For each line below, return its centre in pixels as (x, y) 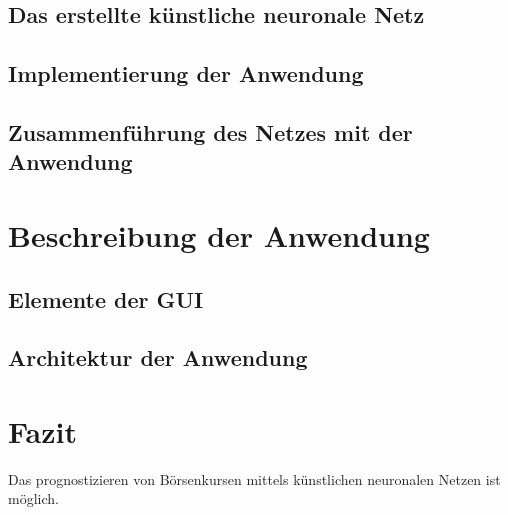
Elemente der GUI (106, 298)
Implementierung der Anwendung (186, 73)
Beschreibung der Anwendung (219, 234)
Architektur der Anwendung (158, 357)
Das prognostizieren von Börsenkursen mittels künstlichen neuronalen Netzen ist (254, 478)
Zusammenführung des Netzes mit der (210, 131)
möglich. (33, 498)
